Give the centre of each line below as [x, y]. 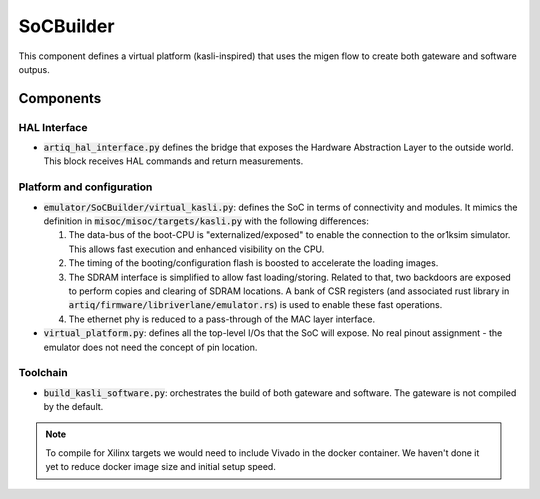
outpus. [34, 69]
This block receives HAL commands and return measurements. [173, 161]
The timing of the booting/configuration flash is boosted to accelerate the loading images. [253, 263]
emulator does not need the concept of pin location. [150, 347]
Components [60, 98]
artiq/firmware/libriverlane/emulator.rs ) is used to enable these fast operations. [255, 305]
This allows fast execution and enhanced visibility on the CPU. [196, 249]
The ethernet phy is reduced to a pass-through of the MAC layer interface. [221, 319]
